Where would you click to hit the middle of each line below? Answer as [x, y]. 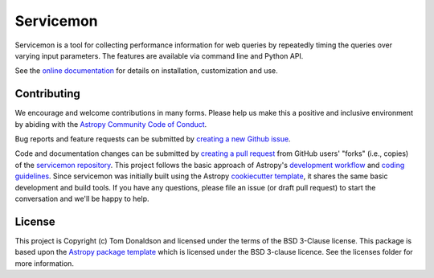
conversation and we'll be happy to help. [82, 198]
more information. [44, 263]
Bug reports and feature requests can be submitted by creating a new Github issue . [153, 139]
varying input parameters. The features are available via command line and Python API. [159, 55]
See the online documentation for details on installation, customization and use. [147, 71]
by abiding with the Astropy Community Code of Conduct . [111, 124]
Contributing [47, 94]
